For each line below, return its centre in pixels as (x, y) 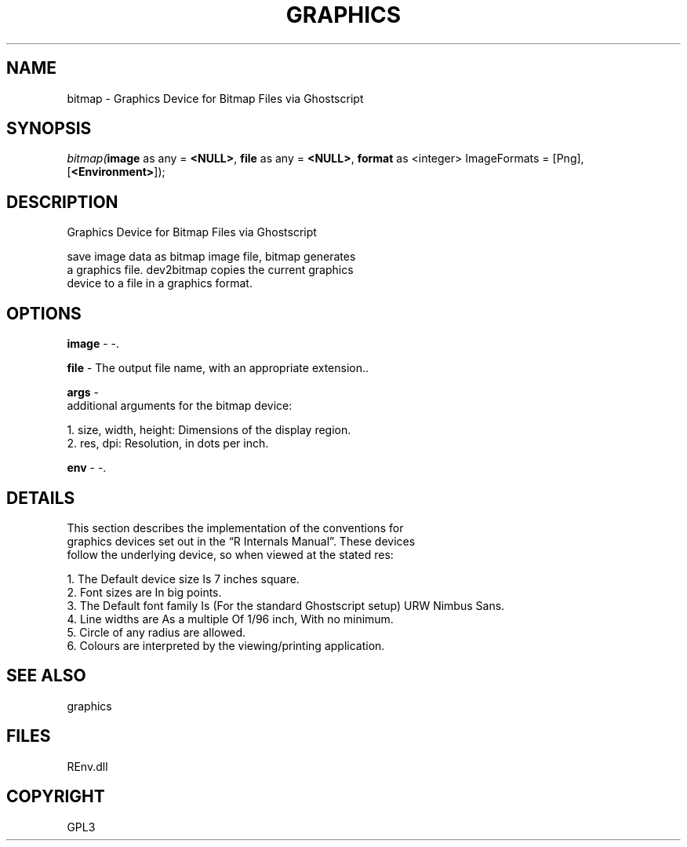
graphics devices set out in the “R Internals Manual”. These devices (241, 541)
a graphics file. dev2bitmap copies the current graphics (210, 270)
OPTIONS (44, 313)
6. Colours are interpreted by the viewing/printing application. (226, 645)
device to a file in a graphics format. (160, 283)
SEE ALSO (46, 676)
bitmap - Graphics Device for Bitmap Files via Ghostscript (215, 98)
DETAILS (41, 498)
